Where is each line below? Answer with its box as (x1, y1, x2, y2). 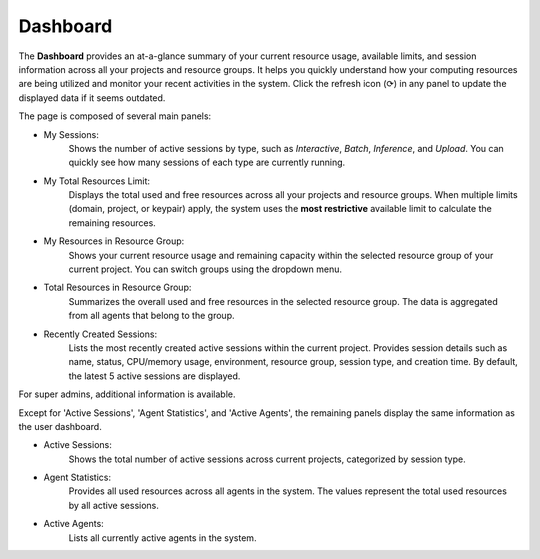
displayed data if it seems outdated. (18, 91, 166, 104)
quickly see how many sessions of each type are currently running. (68, 156, 346, 169)
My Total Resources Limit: (43, 175, 150, 187)
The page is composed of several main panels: (18, 110, 212, 122)
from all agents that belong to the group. (68, 310, 235, 322)
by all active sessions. (68, 499, 160, 511)
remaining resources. (68, 216, 157, 229)
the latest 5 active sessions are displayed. (68, 370, 241, 382)
